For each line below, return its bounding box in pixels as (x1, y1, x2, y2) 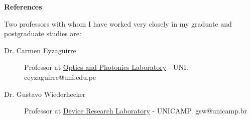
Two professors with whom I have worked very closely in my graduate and (4, 18, 232, 29)
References (4, 2, 42, 12)
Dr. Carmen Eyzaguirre (4, 45, 76, 55)
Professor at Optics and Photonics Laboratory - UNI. (24, 62, 188, 72)
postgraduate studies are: (4, 28, 81, 39)
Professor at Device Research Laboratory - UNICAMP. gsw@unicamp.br (24, 105, 247, 116)
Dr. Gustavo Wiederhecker (4, 88, 86, 99)
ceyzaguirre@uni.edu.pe (24, 71, 96, 82)
